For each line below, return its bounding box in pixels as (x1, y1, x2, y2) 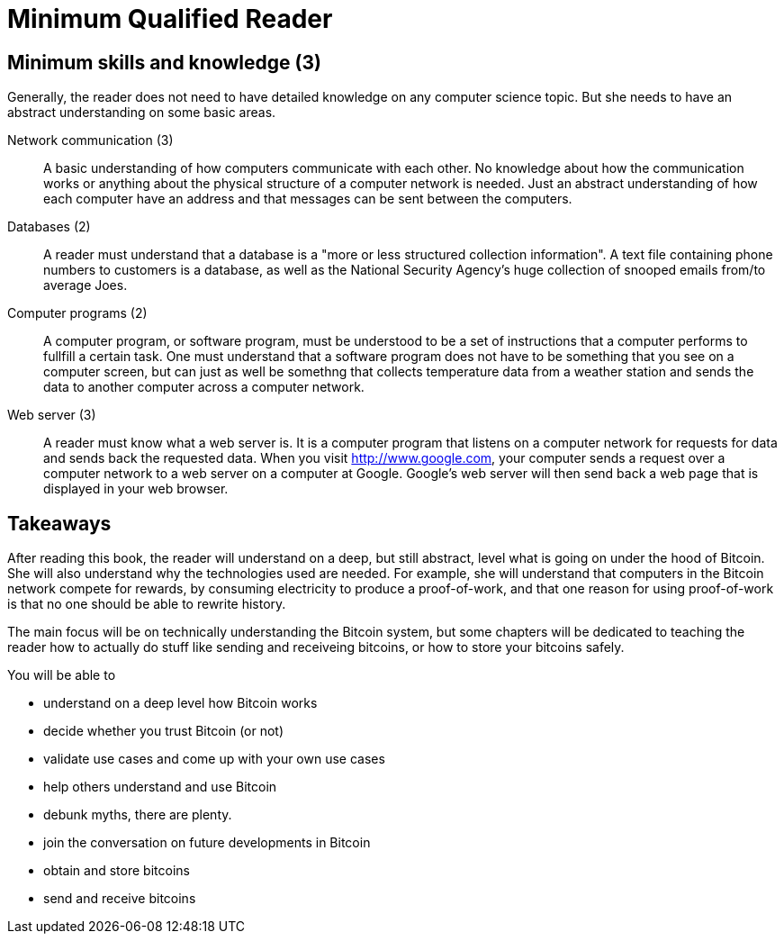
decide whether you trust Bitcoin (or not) (43, 723, 284, 739)
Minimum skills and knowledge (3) (7, 50, 321, 74)
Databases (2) (7, 219, 91, 235)
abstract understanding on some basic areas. (7, 104, 276, 121)
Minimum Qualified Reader (7, 4, 333, 34)
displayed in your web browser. (43, 481, 229, 497)
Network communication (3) (7, 132, 174, 149)
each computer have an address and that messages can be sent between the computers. (43, 191, 572, 207)
